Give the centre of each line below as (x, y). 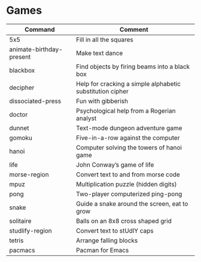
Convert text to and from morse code (128, 174)
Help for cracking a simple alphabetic (128, 83)
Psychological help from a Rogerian (126, 110)
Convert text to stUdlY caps (115, 230)
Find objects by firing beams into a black (133, 67)
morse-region (29, 174)
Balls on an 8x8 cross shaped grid (124, 221)
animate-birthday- (36, 49)
